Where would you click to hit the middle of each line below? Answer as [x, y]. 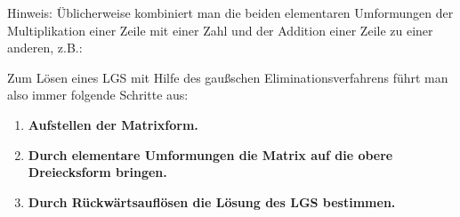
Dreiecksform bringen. [97, 172]
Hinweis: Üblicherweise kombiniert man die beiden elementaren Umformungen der [230, 12]
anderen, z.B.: [45, 48]
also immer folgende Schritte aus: [98, 95]
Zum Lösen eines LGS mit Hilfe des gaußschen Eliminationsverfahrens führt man [228, 77]
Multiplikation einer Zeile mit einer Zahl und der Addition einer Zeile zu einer [220, 30]
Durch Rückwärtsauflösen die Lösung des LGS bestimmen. [212, 201]
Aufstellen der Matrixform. [113, 124]
